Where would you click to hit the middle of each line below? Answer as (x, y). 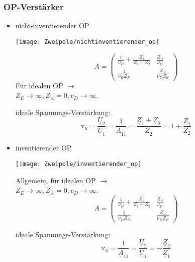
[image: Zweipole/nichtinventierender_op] (87, 42)
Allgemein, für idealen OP (56, 180)
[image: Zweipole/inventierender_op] (78, 164)
